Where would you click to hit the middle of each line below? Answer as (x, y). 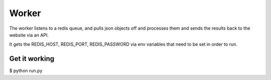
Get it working (32, 59)
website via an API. (29, 35)
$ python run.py (26, 71)
